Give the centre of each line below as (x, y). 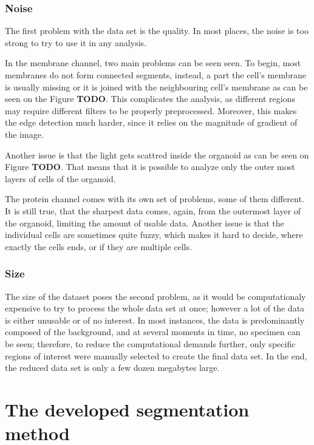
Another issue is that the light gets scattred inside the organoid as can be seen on (157, 155)
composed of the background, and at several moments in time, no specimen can (153, 332)
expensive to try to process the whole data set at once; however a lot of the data (155, 308)
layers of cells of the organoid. (60, 178)
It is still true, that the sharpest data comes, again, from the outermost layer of (153, 210)
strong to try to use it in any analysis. (76, 42)
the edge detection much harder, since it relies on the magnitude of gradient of (151, 122)
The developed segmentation (127, 409)
